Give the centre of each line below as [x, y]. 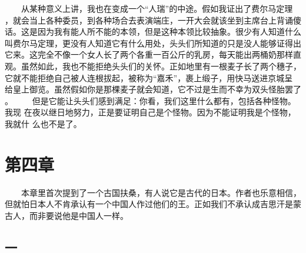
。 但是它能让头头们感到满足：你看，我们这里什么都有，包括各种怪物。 [150, 100]
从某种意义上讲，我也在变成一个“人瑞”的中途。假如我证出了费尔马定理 [157, 8]
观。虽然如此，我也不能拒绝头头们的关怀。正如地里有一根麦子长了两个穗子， [153, 66]
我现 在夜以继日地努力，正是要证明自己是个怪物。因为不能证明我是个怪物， [150, 112]
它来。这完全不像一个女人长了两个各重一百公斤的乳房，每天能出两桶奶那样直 [153, 54]
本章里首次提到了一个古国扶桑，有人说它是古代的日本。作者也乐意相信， [161, 192]
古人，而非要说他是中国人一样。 [66, 215]
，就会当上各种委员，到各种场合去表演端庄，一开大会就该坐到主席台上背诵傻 [153, 20]
